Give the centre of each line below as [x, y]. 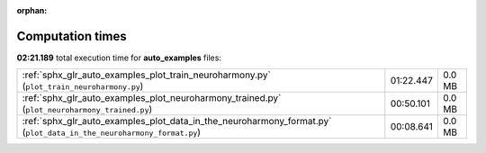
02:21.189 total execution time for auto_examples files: [119, 58]
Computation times [72, 36]
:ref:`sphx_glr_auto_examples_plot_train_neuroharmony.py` [147, 75]
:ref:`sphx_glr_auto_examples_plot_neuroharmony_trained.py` [152, 98]
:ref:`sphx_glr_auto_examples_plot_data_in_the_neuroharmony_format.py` [177, 121]
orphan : [32, 10]
